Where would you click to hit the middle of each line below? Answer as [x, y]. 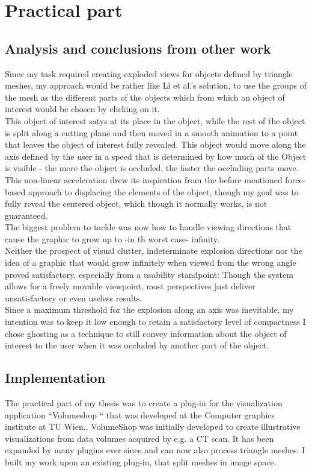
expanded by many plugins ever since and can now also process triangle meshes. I [155, 450]
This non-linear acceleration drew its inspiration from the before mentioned [144, 179]
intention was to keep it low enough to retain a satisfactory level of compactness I [155, 322]
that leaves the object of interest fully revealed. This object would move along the [155, 144]
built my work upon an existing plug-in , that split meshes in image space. [141, 462]
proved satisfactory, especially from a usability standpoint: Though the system [149, 274]
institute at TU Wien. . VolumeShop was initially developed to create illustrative [153, 426]
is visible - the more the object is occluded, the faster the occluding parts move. [152, 168]
